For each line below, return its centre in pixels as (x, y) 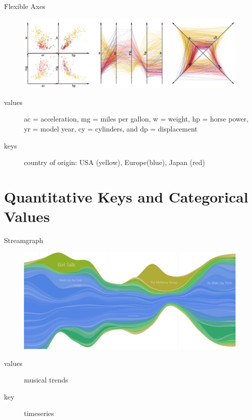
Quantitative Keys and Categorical (126, 196)
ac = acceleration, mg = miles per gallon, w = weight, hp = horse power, (136, 119)
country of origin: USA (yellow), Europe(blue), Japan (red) (115, 162)
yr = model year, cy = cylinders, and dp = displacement (111, 128)
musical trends (46, 380)
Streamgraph (24, 240)
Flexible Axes (25, 6)
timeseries (39, 413)
